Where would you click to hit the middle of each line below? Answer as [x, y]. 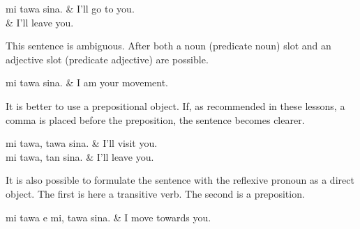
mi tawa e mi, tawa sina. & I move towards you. [108, 217]
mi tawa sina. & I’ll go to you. [70, 8]
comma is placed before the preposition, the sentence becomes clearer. [155, 119]
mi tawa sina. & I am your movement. [87, 82]
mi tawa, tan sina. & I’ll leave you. [80, 156]
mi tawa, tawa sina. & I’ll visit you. [82, 143]
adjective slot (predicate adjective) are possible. [107, 59]
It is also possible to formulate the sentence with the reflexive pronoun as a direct [180, 180]
